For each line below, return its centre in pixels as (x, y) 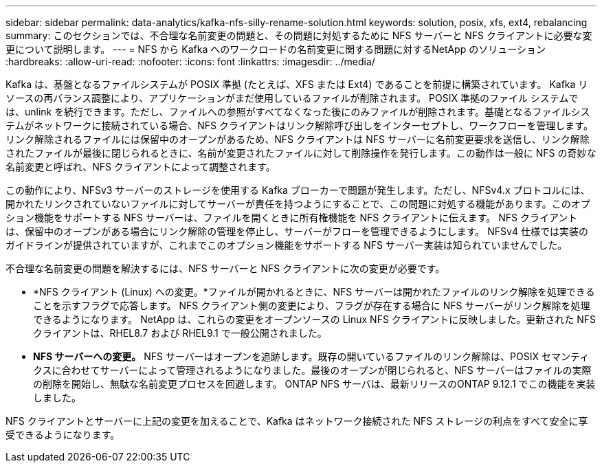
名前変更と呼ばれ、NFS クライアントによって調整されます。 (141, 167)
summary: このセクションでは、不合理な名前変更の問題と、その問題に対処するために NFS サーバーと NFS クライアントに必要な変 (299, 35)
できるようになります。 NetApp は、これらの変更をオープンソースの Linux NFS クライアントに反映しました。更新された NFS (315, 319)
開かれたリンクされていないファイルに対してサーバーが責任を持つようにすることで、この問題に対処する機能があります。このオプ (298, 204)
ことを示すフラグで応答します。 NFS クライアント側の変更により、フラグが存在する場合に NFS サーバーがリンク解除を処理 (312, 305)
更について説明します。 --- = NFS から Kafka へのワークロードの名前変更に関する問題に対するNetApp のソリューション (276, 49)
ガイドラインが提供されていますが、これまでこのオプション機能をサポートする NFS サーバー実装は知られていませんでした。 (287, 245)
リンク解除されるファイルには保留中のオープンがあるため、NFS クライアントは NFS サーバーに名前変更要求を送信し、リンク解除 (298, 139)
